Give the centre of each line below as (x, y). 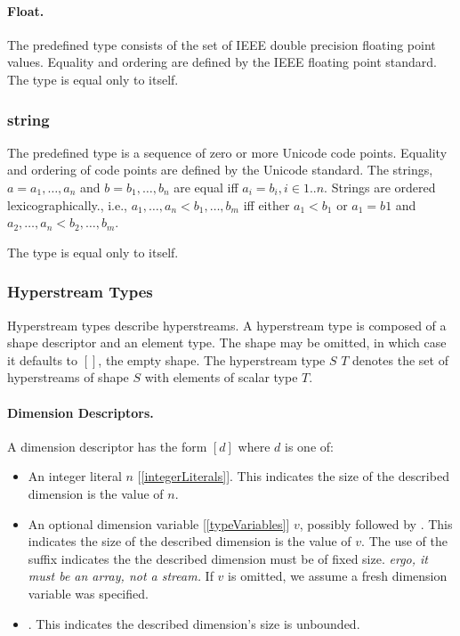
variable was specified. (88, 593)
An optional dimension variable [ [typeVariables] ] (159, 523)
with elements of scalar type (221, 377)
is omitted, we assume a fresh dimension (338, 576)
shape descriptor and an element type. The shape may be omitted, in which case (227, 342)
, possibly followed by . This (376, 523)
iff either (266, 204)
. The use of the (404, 541)
